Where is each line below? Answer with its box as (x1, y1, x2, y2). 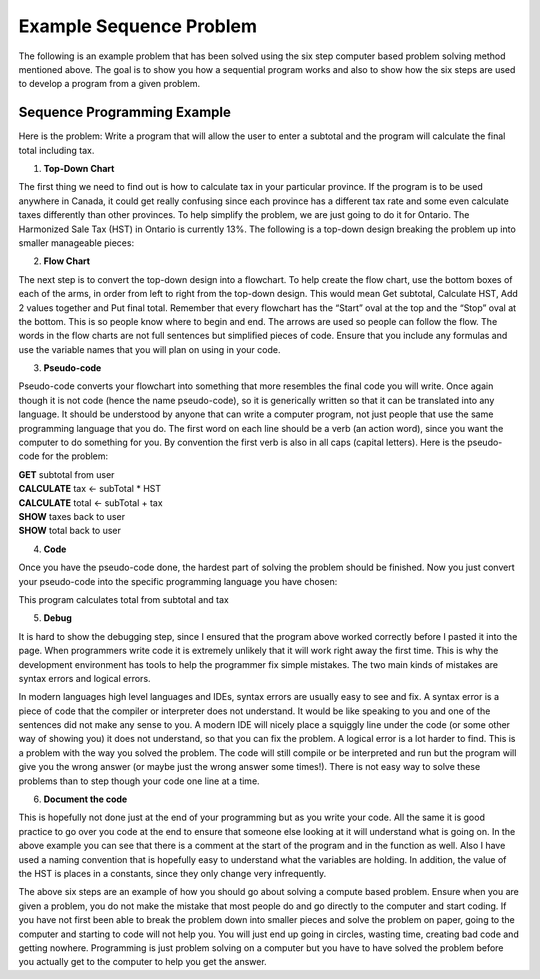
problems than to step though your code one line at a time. (18, 775, 260, 787)
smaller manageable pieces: (18, 236, 135, 249)
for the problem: (41, 450, 109, 462)
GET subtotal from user (18, 468, 115, 480)
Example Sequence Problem (18, 15, 258, 37)
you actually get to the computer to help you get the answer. (18, 956, 267, 968)
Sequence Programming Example (18, 104, 232, 121)
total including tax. (18, 144, 95, 156)
